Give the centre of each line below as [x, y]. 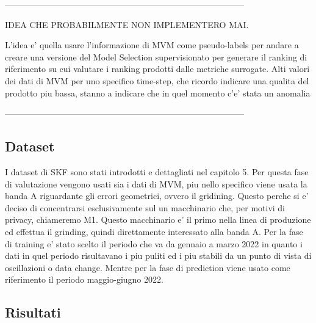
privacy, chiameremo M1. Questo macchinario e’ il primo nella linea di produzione [158, 220]
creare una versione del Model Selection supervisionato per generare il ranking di [156, 56]
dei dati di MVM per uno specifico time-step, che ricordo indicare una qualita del [157, 80]
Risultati [33, 312]
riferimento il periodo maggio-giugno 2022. [84, 279]
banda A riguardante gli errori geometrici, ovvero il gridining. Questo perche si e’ [157, 196]
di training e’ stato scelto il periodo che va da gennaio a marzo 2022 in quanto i [154, 243]
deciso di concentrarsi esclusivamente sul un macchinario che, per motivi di [145, 207]
